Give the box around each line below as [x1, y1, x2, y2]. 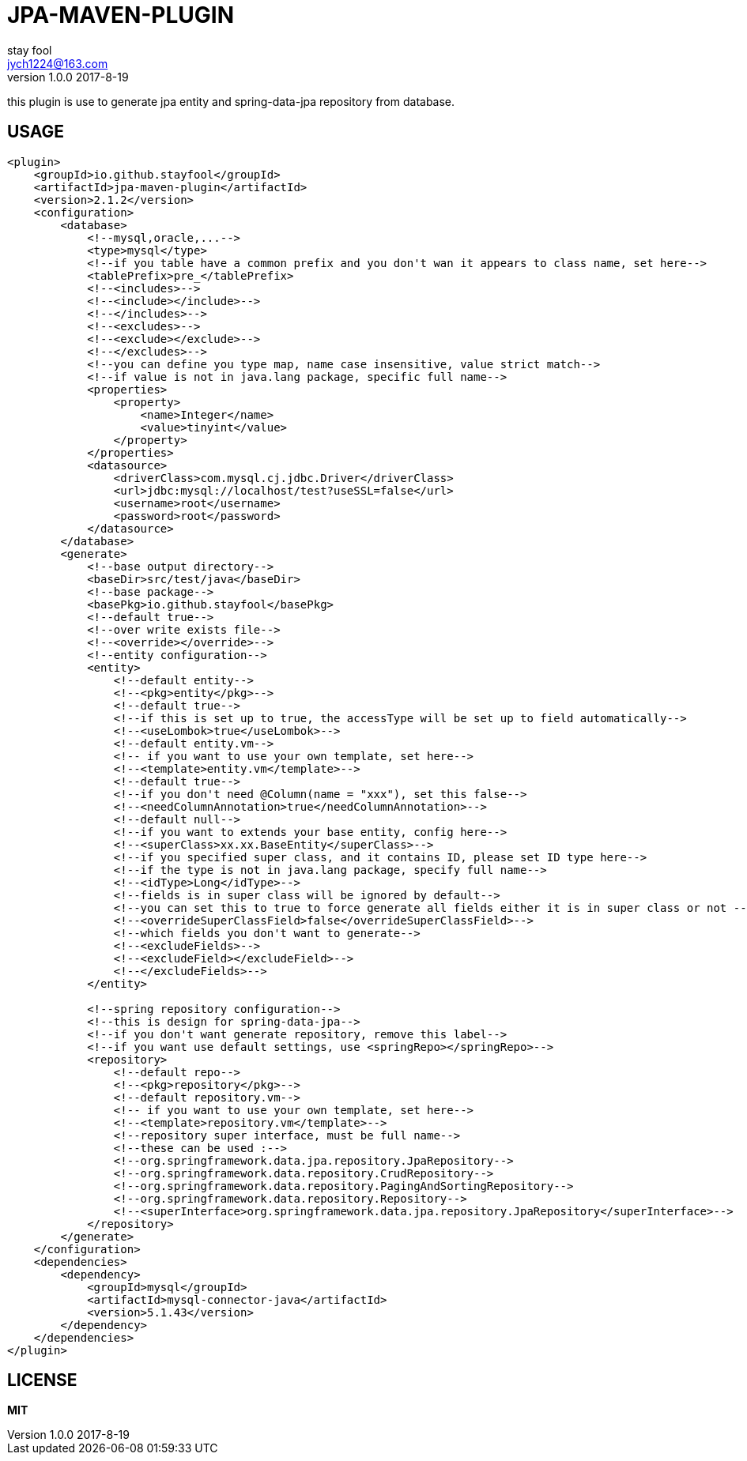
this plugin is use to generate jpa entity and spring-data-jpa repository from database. [7, 94, 455, 108]
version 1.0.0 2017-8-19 [7, 70, 129, 84]
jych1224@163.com [7, 56, 108, 70]
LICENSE [7, 1370, 77, 1391]
